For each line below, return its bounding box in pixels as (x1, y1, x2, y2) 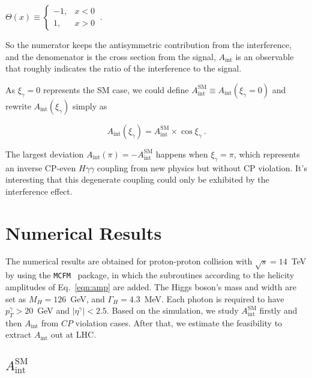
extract (5, 328, 32, 341)
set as (5, 292, 26, 305)
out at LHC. (50, 328, 97, 341)
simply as (72, 99, 107, 112)
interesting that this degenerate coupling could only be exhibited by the (5, 173, 269, 186)
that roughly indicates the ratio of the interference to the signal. (5, 62, 242, 75)
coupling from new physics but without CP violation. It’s (97, 161, 307, 174)
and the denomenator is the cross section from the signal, (5, 50, 216, 62)
